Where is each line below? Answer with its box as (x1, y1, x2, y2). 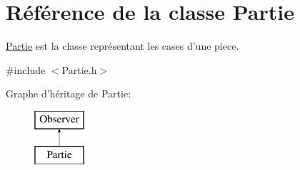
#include (6, 62, 46, 77)
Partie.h (61, 62, 97, 77)
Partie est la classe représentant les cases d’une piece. (6, 38, 239, 53)
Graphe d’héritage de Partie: (6, 86, 131, 101)
